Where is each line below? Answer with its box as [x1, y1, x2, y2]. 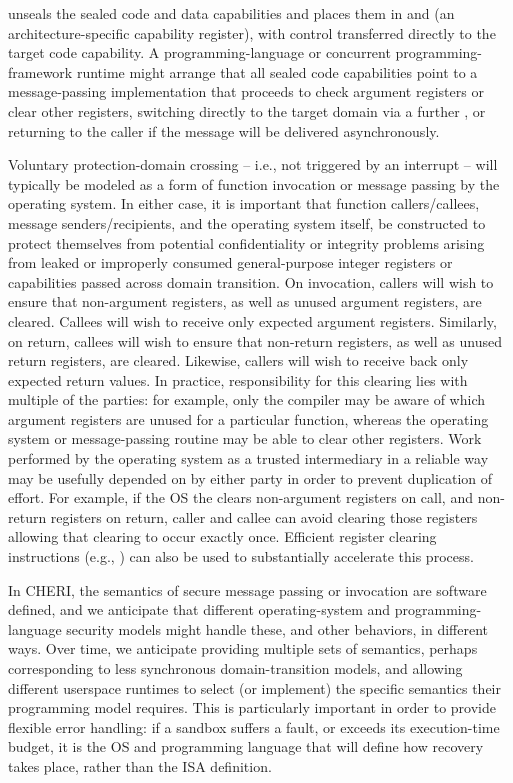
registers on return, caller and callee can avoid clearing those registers [50, 506, 478, 527]
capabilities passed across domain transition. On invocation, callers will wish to [8, 271, 494, 292]
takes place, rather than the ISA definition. [8, 755, 272, 776]
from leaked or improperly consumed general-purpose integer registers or [8, 252, 453, 273]
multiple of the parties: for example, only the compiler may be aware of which [8, 389, 485, 410]
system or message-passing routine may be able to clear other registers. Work [8, 428, 482, 449]
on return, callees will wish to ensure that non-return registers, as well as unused [8, 330, 502, 351]
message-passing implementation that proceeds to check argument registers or [8, 81, 484, 102]
